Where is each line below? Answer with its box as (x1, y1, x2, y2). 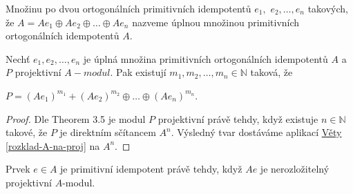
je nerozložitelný (260, 162, 330, 176)
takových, (307, 1, 348, 15)
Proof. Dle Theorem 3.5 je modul (6, 111, 146, 126)
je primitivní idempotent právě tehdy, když (60, 162, 242, 176)
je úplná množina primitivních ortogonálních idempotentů (83, 51, 328, 66)
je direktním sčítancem (59, 125, 156, 139)
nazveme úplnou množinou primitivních (132, 14, 300, 29)
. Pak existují (110, 65, 166, 79)
